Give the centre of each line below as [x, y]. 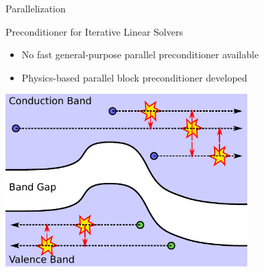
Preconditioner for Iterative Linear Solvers [94, 31]
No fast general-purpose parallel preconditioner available [140, 54]
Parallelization [36, 8]
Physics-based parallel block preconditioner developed [134, 77]
